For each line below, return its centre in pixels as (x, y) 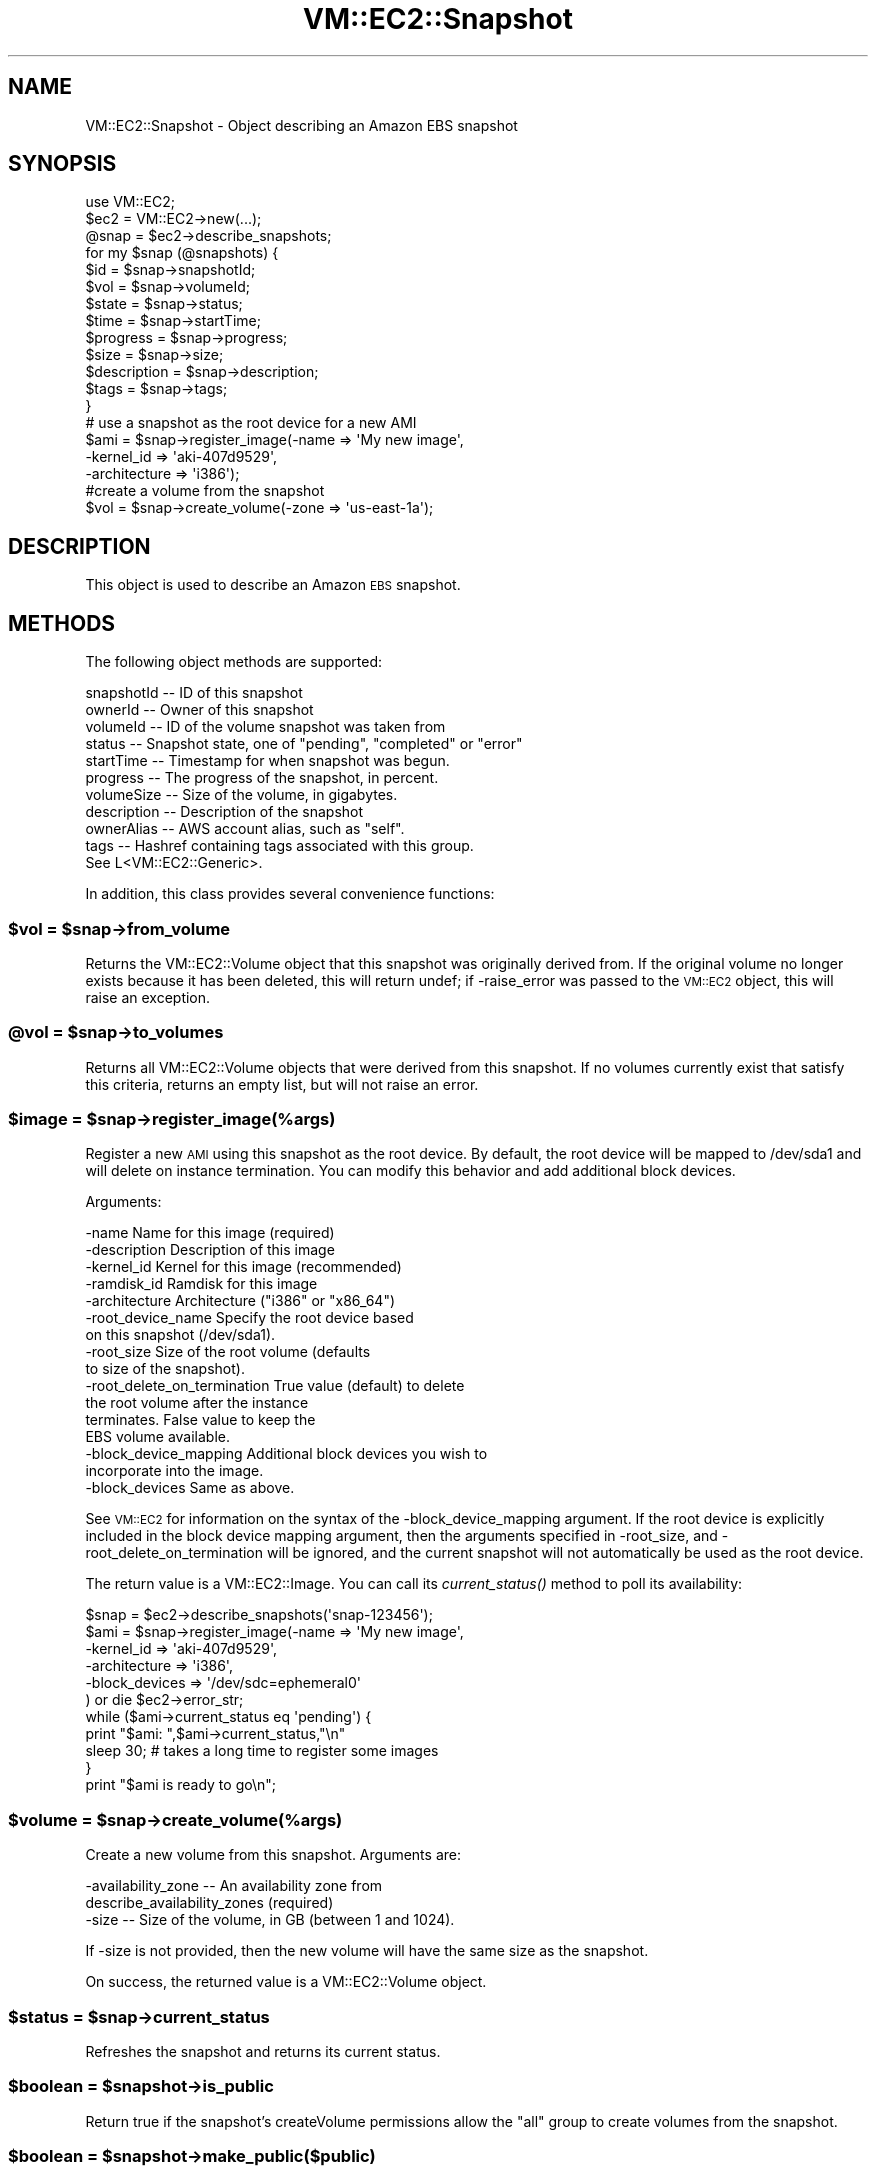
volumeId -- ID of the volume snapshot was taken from (265, 727)
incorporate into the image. (174, 1471)
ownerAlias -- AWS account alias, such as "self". (245, 829)
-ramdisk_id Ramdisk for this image (201, 1284)
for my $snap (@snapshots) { (182, 253)
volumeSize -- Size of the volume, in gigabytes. (241, 795)
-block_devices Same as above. (190, 1488)
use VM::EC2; (130, 202)
